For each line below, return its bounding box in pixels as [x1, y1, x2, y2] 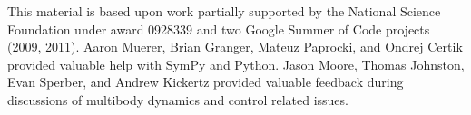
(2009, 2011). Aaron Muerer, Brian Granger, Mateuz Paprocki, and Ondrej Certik [7, 37, 463, 56]
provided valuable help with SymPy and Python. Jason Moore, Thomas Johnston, [7, 54, 465, 73]
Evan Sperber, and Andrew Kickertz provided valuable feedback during [7, 72, 404, 91]
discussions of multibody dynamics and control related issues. [7, 90, 348, 109]
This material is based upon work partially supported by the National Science [7, 2, 441, 20]
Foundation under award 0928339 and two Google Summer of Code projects [7, 19, 430, 38]
